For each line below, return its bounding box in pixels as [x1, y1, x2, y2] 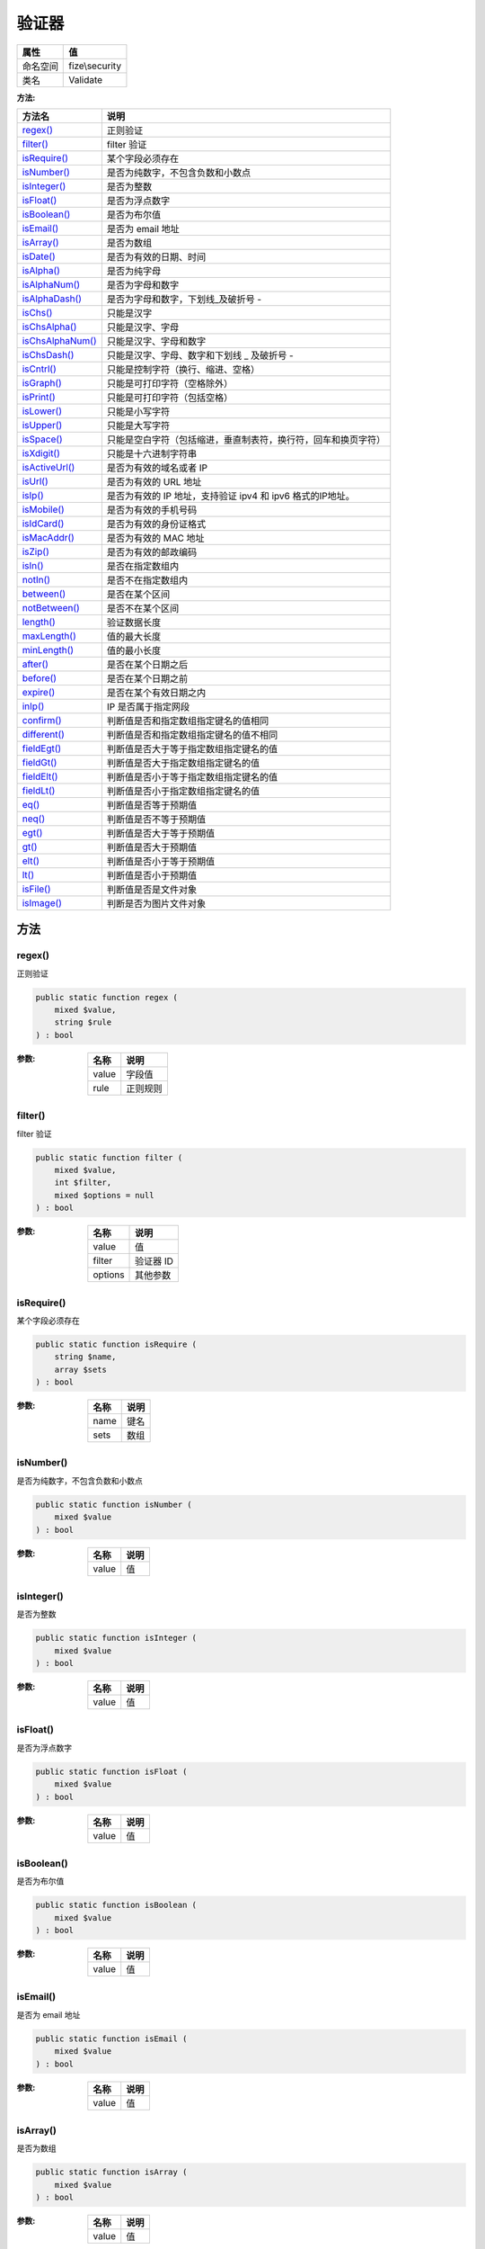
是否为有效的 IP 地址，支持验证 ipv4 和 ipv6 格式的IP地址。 [106, 489, 355, 502]
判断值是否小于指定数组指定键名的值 [106, 784, 260, 797]
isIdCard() [22, 517, 65, 530]
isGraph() [22, 376, 62, 389]
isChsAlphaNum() [22, 334, 98, 346]
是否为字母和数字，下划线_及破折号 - [106, 292, 262, 305]
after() [22, 658, 49, 670]
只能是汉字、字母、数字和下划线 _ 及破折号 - [106, 349, 294, 362]
